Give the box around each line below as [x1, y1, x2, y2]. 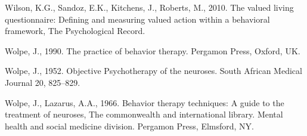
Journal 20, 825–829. [5, 76, 80, 88]
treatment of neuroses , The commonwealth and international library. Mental [5, 108, 283, 120]
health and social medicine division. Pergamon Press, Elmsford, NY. [5, 119, 254, 132]
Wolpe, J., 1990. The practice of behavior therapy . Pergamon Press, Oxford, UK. [5, 44, 300, 57]
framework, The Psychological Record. [5, 24, 145, 37]
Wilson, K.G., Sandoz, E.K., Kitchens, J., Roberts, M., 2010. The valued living [5, 1, 294, 13]
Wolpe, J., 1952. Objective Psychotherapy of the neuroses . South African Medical [5, 64, 302, 77]
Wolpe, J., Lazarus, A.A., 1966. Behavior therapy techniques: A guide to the [5, 96, 284, 109]
